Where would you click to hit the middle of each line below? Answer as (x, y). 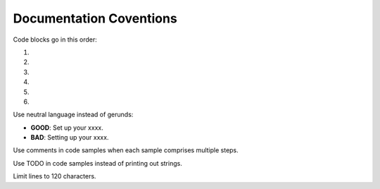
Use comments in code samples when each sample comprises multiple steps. (126, 150)
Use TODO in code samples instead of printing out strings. (97, 163)
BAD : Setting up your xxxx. (70, 138)
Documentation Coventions (95, 18)
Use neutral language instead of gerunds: (73, 115)
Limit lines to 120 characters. (55, 176)
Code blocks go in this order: (55, 39)
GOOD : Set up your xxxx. (67, 128)
